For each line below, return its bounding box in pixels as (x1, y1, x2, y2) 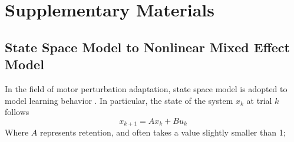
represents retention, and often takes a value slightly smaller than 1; (39, 126, 286, 138)
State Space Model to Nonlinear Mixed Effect (5, 38, 290, 56)
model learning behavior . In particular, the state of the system (5, 94, 233, 106)
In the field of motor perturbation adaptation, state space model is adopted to (5, 82, 288, 94)
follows (5, 106, 29, 118)
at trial (246, 94, 272, 106)
